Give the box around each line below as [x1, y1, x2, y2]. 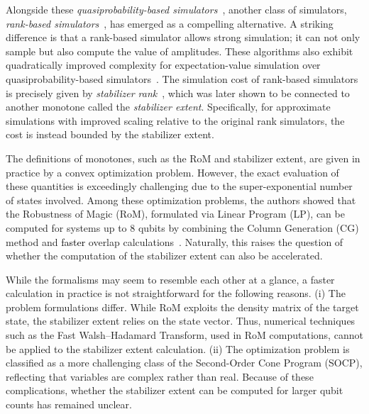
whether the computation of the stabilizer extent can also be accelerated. [6, 248, 323, 263]
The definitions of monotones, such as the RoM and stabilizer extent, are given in [6, 150, 360, 165]
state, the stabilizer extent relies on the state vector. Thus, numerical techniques [6, 313, 356, 328]
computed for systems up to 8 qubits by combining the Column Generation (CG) [6, 220, 359, 235]
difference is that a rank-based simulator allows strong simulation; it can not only [6, 30, 360, 45]
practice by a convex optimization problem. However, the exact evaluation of [6, 164, 339, 179]
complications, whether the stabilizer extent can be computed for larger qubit [6, 383, 343, 398]
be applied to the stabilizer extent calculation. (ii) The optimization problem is [6, 341, 350, 356]
